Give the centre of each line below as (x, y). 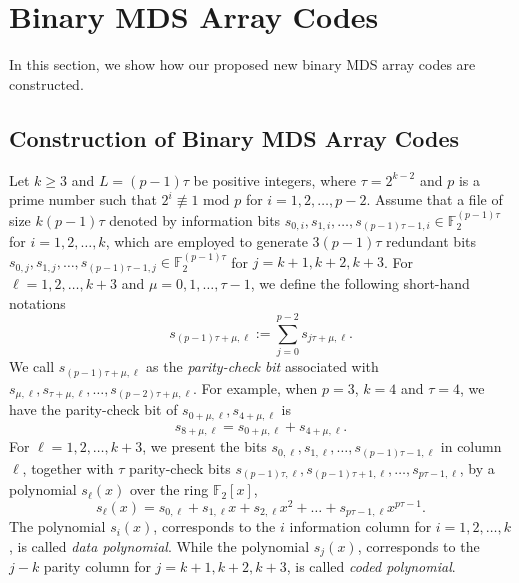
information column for (360, 526)
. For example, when (255, 387)
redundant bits (431, 241)
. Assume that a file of (434, 199)
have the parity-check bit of (93, 409)
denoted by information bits (195, 219)
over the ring (169, 489)
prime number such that (83, 199)
